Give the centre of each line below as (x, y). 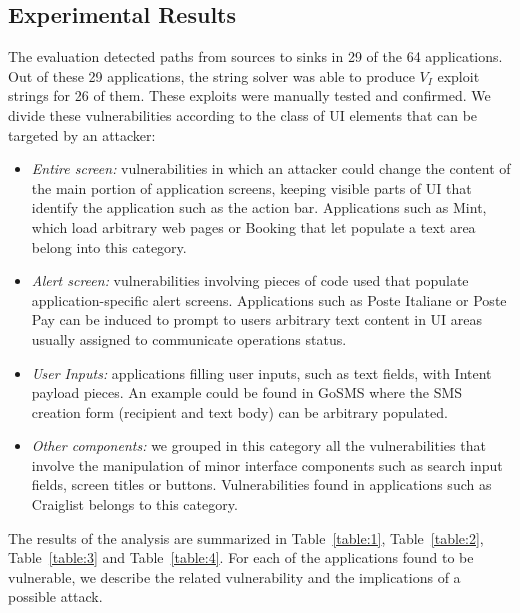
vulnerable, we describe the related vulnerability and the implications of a (234, 576)
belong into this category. (109, 246)
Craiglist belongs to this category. (134, 504)
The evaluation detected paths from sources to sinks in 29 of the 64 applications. (255, 56)
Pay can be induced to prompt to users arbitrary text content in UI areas (257, 319)
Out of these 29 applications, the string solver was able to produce (211, 75)
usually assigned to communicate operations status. (189, 338)
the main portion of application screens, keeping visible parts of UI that (251, 187)
